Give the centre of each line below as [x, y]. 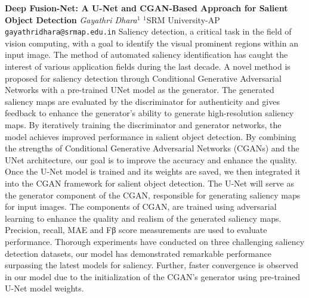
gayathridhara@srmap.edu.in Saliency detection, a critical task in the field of [148, 31]
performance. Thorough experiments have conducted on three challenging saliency [155, 241]
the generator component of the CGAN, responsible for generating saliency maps [153, 195]
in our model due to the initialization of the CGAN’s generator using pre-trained [153, 276]
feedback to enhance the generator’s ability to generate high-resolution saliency [149, 113]
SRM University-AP [183, 19]
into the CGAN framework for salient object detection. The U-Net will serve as [149, 183]
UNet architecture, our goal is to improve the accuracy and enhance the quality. [151, 159]
